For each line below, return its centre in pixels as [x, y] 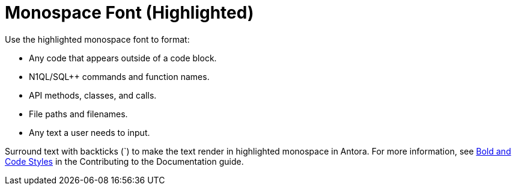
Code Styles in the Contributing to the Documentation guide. [124, 161]
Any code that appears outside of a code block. [123, 58]
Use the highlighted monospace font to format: [97, 39]
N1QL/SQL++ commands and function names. [119, 76]
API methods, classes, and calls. [93, 95]
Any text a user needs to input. [90, 132]
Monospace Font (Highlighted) [129, 13]
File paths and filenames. [78, 114]
